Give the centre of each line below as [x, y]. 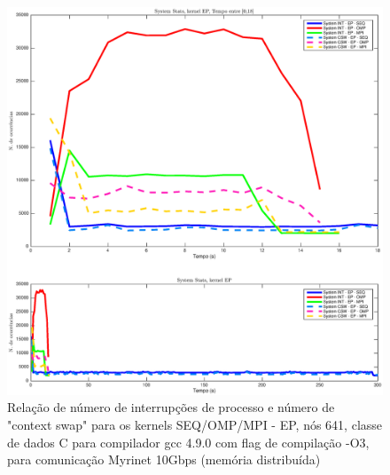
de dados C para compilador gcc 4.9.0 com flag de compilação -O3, [188, 442]
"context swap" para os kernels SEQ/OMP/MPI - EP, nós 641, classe [195, 424]
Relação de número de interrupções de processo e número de [171, 407]
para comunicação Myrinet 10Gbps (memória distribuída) [164, 459]
